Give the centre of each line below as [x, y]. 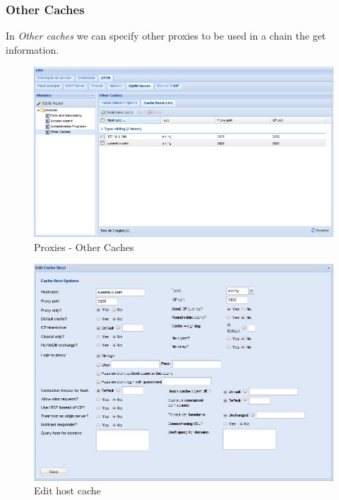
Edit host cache [67, 490]
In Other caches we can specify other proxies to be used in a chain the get [166, 36]
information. [32, 49]
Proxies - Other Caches [84, 246]
